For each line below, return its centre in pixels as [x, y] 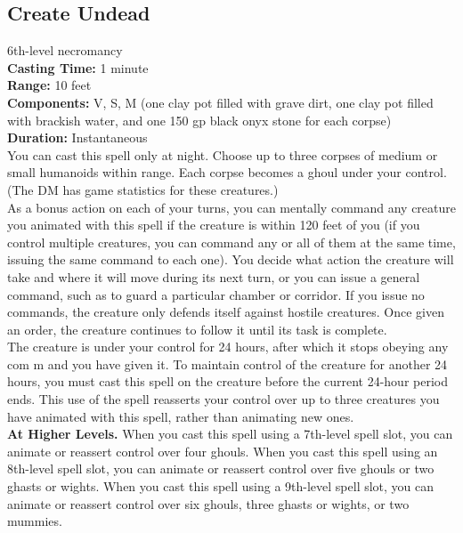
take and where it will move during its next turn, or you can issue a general [214, 276]
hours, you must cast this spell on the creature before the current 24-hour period [227, 381]
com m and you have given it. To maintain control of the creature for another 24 [227, 363]
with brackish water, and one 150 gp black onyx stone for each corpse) [199, 120]
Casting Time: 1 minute [78, 67]
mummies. [35, 521]
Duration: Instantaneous [77, 137]
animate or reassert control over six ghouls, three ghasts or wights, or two [208, 503]
